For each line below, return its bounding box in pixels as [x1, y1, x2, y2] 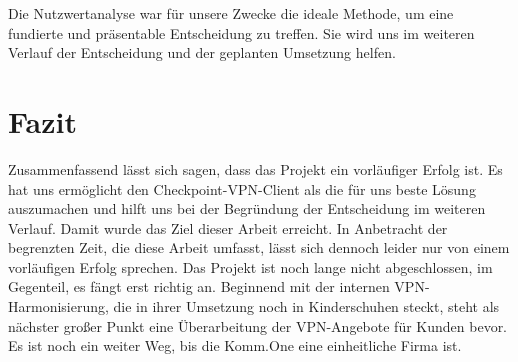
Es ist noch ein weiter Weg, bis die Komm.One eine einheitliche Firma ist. [8, 335, 462, 356]
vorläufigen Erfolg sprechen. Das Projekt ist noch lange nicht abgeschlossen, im [8, 256, 493, 277]
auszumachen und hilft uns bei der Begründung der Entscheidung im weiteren [8, 198, 486, 219]
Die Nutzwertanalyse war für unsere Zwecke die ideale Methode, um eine [8, 3, 454, 23]
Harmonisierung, [8, 296, 109, 317]
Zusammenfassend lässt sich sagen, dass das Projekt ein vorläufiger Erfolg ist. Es [8, 158, 503, 179]
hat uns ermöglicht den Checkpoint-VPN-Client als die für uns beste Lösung [8, 178, 476, 199]
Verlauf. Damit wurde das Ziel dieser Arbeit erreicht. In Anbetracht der [8, 217, 448, 238]
